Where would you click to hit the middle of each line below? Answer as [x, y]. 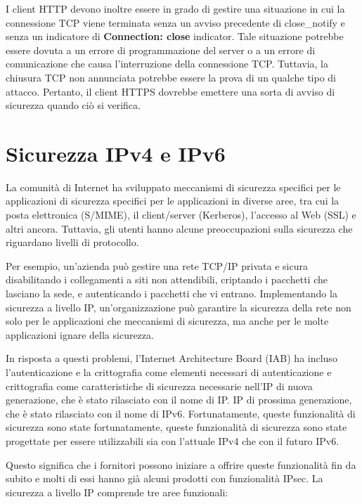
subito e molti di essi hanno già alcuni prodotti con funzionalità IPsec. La [164, 478]
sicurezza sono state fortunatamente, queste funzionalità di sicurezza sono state [176, 427]
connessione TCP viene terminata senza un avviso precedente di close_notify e [175, 22]
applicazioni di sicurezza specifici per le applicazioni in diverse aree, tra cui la [173, 201]
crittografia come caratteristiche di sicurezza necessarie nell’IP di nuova [159, 386]
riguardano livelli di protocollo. [72, 242]
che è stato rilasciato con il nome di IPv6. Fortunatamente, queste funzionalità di [181, 413]
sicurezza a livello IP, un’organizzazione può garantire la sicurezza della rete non [179, 307]
